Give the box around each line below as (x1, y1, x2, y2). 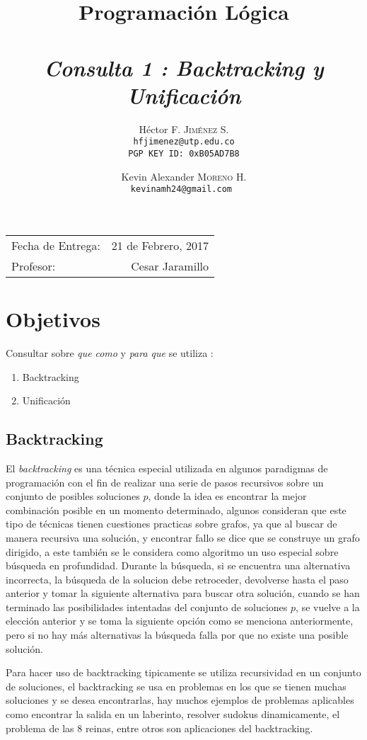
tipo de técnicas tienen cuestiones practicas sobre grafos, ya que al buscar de (6, 516, 337, 531)
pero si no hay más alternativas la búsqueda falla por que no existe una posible (6, 627, 349, 642)
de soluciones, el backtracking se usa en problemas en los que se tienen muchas (6, 678, 346, 693)
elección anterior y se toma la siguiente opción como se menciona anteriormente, (6, 613, 354, 628)
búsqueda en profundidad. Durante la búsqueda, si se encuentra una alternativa (6, 558, 351, 573)
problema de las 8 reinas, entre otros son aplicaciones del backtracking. (6, 720, 313, 735)
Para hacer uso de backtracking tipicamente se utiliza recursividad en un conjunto (6, 665, 361, 680)
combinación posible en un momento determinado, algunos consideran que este (6, 502, 346, 517)
